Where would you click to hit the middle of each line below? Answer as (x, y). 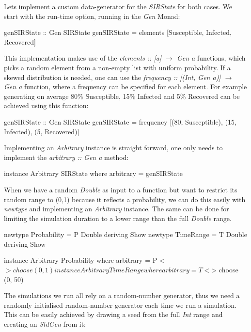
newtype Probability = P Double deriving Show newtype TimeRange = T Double (125, 234)
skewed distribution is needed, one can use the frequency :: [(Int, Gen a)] (112, 77)
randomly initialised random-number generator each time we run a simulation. (120, 305)
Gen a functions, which (211, 58)
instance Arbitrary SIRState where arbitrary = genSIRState (94, 173)
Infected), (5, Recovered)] (42, 131)
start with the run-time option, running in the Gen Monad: (92, 16)
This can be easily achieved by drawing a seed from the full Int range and (113, 314)
